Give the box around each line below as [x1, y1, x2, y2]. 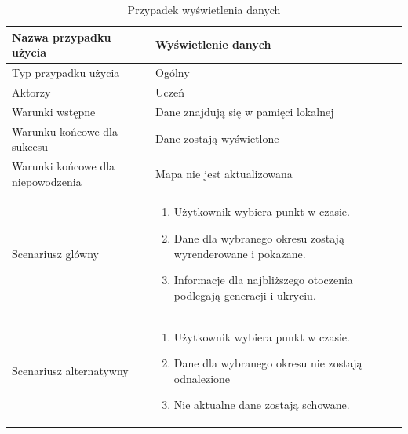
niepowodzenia [12, 173, 82, 189]
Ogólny [155, 64, 190, 81]
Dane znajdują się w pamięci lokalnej [155, 103, 334, 119]
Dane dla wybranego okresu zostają [173, 230, 344, 246]
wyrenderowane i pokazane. [173, 245, 306, 261]
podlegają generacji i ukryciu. [173, 286, 316, 303]
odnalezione [173, 370, 231, 386]
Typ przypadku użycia [12, 64, 120, 81]
